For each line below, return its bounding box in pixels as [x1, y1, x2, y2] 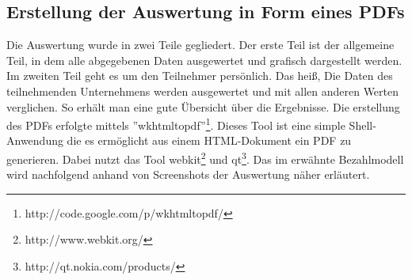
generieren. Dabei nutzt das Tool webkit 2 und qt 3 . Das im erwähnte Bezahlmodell [6, 149, 404, 167]
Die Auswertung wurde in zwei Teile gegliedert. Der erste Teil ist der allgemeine [6, 36, 395, 53]
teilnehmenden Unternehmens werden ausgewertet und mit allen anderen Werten [6, 82, 399, 99]
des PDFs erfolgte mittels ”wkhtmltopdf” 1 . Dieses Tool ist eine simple [6, 115, 345, 133]
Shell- [349, 116, 376, 133]
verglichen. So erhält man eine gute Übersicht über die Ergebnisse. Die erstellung [6, 98, 400, 115]
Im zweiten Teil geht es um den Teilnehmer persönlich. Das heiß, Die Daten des [6, 67, 393, 84]
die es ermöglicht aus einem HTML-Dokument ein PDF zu [67, 132, 352, 149]
